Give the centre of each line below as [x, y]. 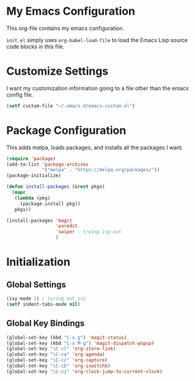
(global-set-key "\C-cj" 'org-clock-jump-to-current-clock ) [85, 371]
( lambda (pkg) [32, 198]
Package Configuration [66, 130]
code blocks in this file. [35, 46]
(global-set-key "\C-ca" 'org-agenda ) [56, 355]
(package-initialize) [34, 176]
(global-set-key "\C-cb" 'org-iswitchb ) [59, 366]
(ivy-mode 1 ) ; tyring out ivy [46, 299]
